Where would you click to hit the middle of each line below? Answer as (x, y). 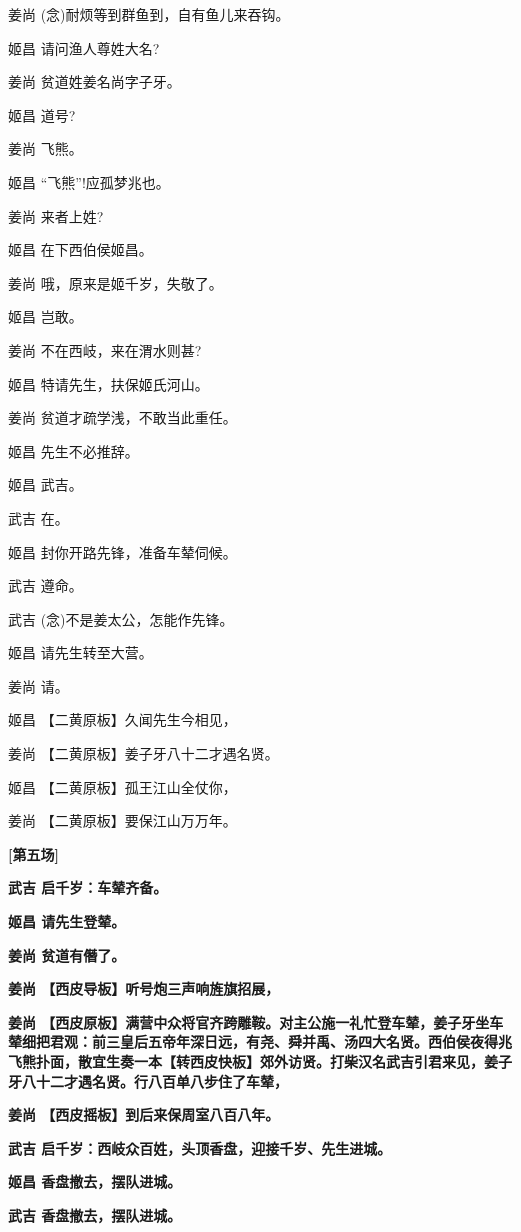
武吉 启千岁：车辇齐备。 (88, 887)
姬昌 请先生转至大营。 (80, 652)
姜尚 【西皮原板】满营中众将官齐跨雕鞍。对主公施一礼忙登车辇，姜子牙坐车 (256, 1021)
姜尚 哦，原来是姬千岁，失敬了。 (115, 282)
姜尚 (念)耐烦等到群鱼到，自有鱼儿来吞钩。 (149, 14)
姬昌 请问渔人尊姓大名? (84, 47)
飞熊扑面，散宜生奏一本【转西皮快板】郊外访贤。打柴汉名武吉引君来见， (246, 1061)
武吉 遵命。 (45, 585)
